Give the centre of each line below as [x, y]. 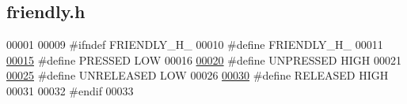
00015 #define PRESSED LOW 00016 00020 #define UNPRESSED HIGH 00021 [204, 59]
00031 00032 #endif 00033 [70, 90]
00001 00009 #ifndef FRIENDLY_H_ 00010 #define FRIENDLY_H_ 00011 [195, 45]
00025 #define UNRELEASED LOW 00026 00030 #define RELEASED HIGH [198, 75]
